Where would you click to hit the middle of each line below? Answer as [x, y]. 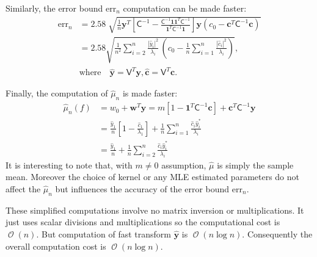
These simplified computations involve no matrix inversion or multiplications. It [155, 210]
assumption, [184, 165]
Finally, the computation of [57, 93]
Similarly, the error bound [54, 8]
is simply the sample [255, 165]
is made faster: [150, 93]
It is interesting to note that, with [69, 165]
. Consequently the [277, 233]
